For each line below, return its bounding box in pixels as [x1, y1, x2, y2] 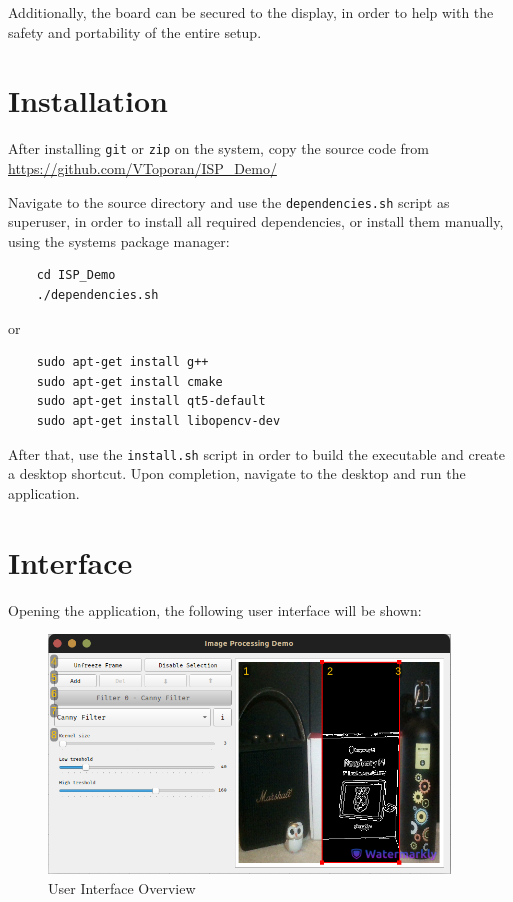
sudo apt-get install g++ [36, 355, 209, 370]
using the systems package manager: [8, 230, 230, 251]
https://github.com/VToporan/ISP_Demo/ [8, 157, 277, 178]
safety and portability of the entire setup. [8, 21, 262, 42]
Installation [8, 80, 168, 121]
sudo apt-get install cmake [36, 374, 223, 389]
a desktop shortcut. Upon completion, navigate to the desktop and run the [8, 463, 466, 484]
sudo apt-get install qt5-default [36, 394, 266, 409]
